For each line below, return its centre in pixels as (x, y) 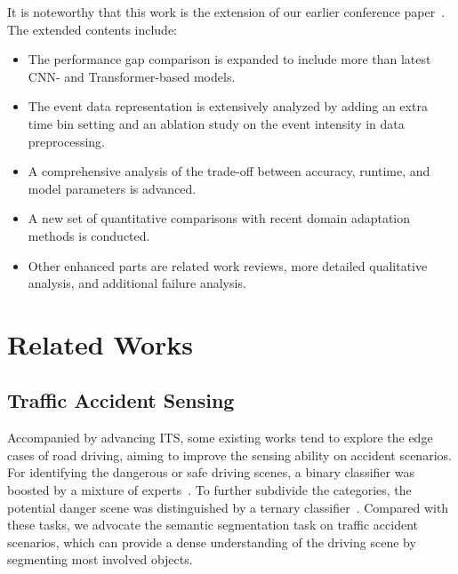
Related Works (100, 343)
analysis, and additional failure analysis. (137, 283)
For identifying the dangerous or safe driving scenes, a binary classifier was (211, 472)
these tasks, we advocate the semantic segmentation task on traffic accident (213, 525)
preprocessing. (66, 141)
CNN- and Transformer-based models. (132, 76)
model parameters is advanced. (112, 188)
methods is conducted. (89, 235)
